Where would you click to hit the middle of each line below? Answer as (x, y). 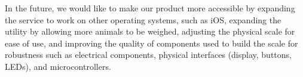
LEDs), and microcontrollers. (58, 66)
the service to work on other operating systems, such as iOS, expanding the (143, 19)
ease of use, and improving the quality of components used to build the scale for (151, 43)
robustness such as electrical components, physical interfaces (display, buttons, (148, 55)
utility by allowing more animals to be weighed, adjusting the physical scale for (150, 31)
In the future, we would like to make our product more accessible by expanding (150, 8)
